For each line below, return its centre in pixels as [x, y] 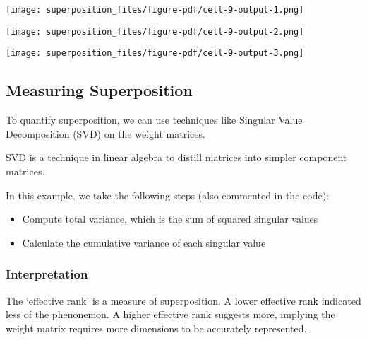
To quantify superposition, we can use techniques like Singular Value [154, 120]
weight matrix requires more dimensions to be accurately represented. [156, 328]
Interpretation [47, 274]
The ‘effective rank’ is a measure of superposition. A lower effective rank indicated [183, 300]
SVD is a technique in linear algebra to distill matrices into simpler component [176, 157]
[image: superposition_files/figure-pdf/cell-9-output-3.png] [155, 53]
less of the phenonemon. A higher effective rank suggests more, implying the [170, 314]
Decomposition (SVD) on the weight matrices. [106, 133]
